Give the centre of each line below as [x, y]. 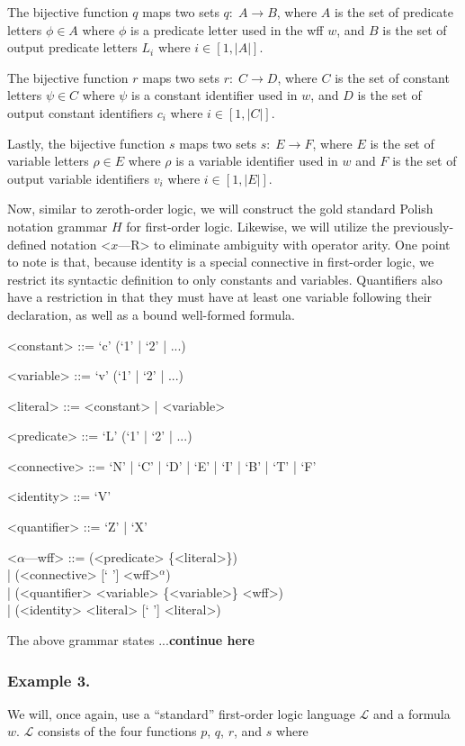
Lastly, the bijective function [86, 143]
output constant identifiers [80, 112]
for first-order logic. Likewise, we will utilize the [258, 226]
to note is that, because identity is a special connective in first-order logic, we [221, 262]
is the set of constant [392, 77]
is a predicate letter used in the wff [227, 29]
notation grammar [58, 226]
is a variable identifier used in [257, 161]
